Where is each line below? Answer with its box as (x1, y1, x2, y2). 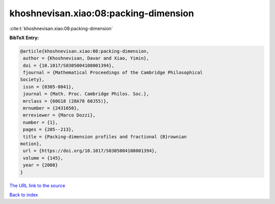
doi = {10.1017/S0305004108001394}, (23, 63, 115, 68)
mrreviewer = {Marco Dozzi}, (23, 112, 96, 118)
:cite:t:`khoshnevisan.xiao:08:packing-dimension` (9, 25, 113, 32)
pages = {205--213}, (23, 127, 74, 132)
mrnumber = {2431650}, (23, 105, 80, 111)
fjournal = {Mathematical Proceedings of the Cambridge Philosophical (23, 70, 203, 76)
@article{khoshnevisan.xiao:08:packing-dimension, (20, 48, 150, 54)
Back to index (9, 191, 38, 198)
